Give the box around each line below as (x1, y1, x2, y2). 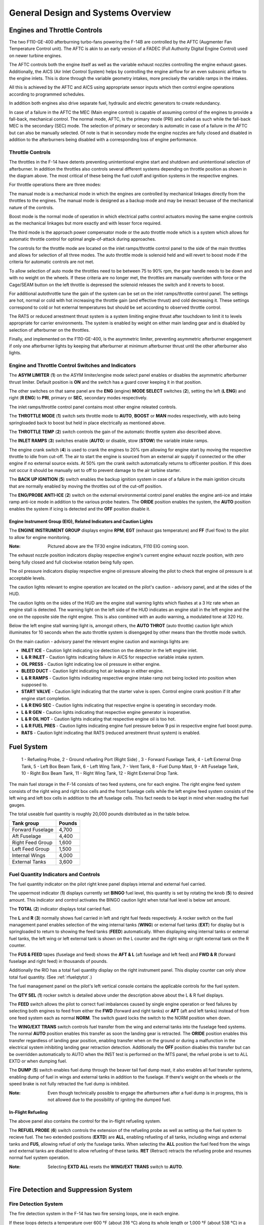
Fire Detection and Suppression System (9, 1185, 132, 1194)
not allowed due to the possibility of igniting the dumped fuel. (47, 1097, 171, 1102)
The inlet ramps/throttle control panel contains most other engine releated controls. (9, 404, 177, 410)
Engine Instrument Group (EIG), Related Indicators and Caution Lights (9, 518, 153, 524)
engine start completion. (21, 695, 71, 701)
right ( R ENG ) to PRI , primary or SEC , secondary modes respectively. (9, 395, 148, 401)
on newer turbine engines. (9, 52, 62, 58)
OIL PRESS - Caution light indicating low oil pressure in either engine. (21, 661, 161, 667)
